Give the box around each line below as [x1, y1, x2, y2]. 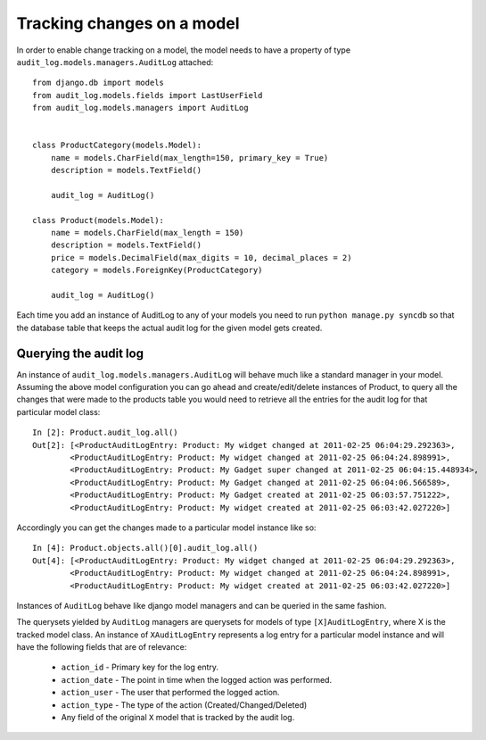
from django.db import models [32, 78, 165, 88]
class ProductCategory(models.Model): [32, 140, 202, 151]
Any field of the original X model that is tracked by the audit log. [61, 712, 295, 723]
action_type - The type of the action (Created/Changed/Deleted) [61, 699, 308, 710]
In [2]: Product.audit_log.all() [32, 428, 178, 437]
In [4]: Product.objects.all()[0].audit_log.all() [32, 543, 259, 553]
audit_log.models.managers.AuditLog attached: [16, 56, 214, 67]
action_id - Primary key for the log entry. [61, 661, 218, 673]
